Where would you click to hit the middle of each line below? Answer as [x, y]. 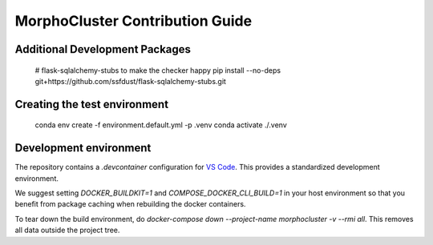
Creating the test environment [91, 104]
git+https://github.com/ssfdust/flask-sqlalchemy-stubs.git [130, 81]
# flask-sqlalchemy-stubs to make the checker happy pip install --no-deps [158, 70]
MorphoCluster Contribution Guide [134, 21]
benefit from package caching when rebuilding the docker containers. [130, 204]
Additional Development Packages [103, 49]
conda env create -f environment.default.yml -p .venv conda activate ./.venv [161, 125]
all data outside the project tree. [67, 230]
